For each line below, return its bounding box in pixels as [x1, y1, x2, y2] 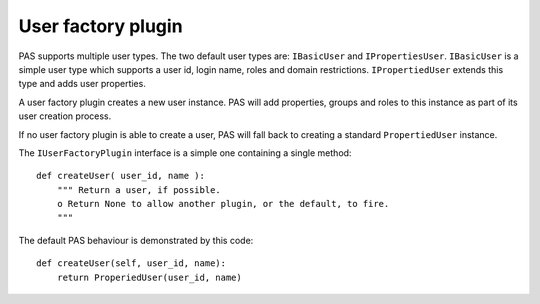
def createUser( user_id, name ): [36, 170, 205, 182]
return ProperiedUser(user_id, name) [56, 271, 242, 283]
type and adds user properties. [18, 78, 147, 90]
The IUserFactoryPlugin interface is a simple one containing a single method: [18, 146, 352, 159]
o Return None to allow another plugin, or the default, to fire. [56, 198, 390, 210]
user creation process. [18, 110, 112, 122]
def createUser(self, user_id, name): [36, 258, 227, 269]
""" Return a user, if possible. [56, 184, 222, 195]
